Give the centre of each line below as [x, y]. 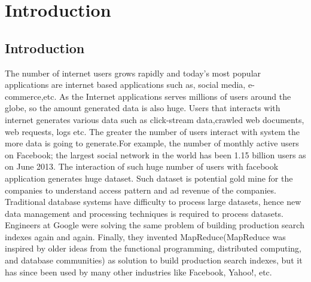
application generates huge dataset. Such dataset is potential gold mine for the [149, 178]
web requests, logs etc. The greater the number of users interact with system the [153, 131]
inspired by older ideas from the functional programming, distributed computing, [153, 248]
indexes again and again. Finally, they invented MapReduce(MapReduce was [145, 236]
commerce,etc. [31, 96]
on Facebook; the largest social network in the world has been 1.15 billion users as [155, 154]
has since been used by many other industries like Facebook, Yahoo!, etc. [138, 272]
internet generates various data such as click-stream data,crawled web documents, [155, 119]
